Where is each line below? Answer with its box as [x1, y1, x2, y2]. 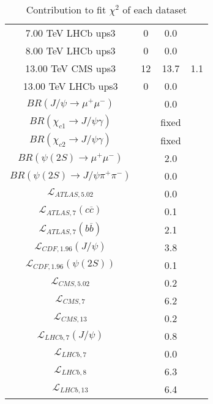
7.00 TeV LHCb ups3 [25, 26, 116, 40]
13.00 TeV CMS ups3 [25, 61, 116, 75]
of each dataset [122, 2, 187, 17]
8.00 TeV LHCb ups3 [25, 43, 116, 57]
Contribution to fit [26, 2, 106, 17]
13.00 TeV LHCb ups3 [23, 79, 118, 93]
